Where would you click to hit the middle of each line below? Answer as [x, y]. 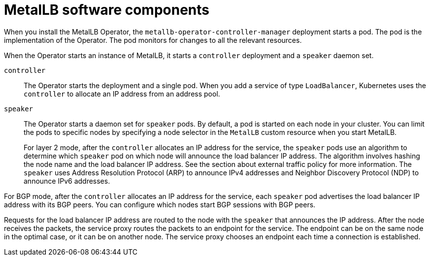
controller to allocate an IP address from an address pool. [122, 94]
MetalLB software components [107, 10]
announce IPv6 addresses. [67, 181]
